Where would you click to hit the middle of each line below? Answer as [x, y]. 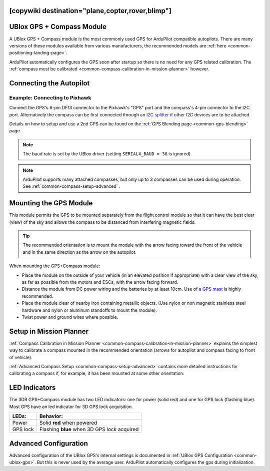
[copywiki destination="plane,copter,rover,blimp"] [90, 11]
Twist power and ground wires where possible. [70, 317]
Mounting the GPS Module [51, 203]
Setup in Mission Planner [49, 331]
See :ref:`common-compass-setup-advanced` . [71, 186]
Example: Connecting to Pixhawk [50, 97]
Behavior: [51, 416]
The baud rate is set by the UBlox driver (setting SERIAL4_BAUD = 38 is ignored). [107, 154]
